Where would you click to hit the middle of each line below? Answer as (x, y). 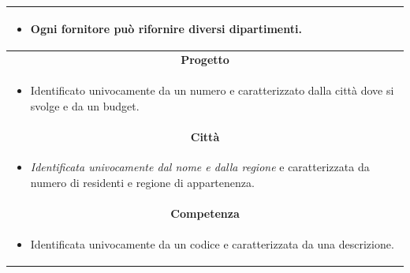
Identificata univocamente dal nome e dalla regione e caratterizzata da (200, 167)
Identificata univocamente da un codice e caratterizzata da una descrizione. (212, 243)
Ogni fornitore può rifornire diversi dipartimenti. (166, 28)
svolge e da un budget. (85, 105)
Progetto (205, 60)
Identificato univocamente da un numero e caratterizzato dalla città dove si (212, 90)
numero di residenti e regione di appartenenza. (142, 183)
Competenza (205, 213)
